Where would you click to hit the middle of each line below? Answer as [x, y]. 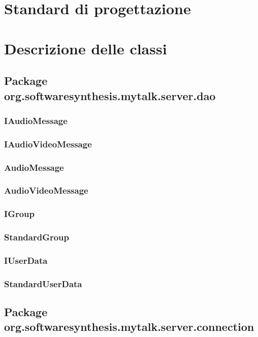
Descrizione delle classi [86, 48]
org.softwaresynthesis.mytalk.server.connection [129, 327]
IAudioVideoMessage [48, 144]
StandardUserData [43, 283]
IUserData [26, 260]
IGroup [19, 214]
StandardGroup [37, 237]
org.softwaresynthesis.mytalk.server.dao [110, 95]
